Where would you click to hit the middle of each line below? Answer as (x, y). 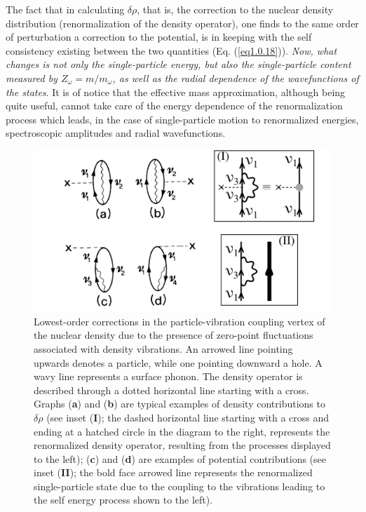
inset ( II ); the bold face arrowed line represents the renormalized (173, 472)
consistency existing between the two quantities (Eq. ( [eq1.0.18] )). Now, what (171, 50)
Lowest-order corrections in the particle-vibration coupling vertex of (179, 321)
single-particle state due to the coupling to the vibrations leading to (179, 486)
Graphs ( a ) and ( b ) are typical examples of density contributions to (179, 404)
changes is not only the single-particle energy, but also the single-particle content (178, 64)
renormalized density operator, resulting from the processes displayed (182, 445)
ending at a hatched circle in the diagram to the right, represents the (182, 431)
